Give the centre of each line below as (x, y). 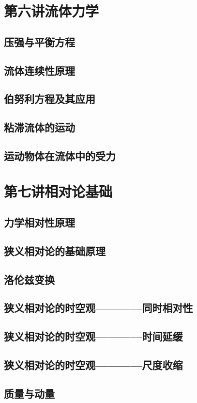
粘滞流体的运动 (39, 127)
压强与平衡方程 (39, 41)
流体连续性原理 (39, 70)
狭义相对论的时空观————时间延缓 (93, 336)
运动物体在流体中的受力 (60, 155)
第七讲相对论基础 (58, 191)
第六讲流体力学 (52, 11)
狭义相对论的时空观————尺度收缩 (93, 364)
